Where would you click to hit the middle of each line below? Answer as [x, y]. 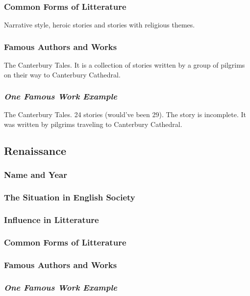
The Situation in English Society [70, 197]
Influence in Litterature [51, 220]
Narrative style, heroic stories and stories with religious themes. [100, 25]
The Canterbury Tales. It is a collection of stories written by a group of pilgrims [125, 65]
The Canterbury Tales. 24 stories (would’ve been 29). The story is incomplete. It [125, 114]
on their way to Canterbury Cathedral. [62, 74]
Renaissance [35, 151]
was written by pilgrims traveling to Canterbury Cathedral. [93, 124]
